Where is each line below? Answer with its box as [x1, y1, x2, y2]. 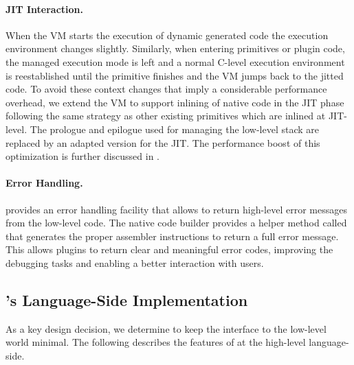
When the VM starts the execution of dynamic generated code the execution [5, 27, 329, 42]
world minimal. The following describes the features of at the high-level [5, 335, 306, 349]
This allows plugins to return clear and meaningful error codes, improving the [5, 242, 333, 257]
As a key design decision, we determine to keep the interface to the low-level [5, 321, 327, 335]
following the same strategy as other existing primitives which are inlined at [5, 108, 326, 123]
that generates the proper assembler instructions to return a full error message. [5, 228, 339, 243]
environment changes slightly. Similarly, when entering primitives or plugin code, [5, 41, 345, 56]
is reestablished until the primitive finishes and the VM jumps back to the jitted [5, 68, 344, 82]
